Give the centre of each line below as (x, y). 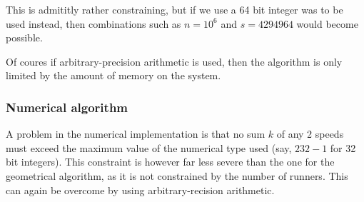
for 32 (343, 147)
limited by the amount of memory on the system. (113, 75)
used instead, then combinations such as (93, 23)
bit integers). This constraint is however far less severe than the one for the (170, 162)
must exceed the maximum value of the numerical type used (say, (149, 147)
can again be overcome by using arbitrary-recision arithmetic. (140, 190)
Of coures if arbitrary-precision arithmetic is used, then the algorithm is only (174, 61)
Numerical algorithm (67, 107)
